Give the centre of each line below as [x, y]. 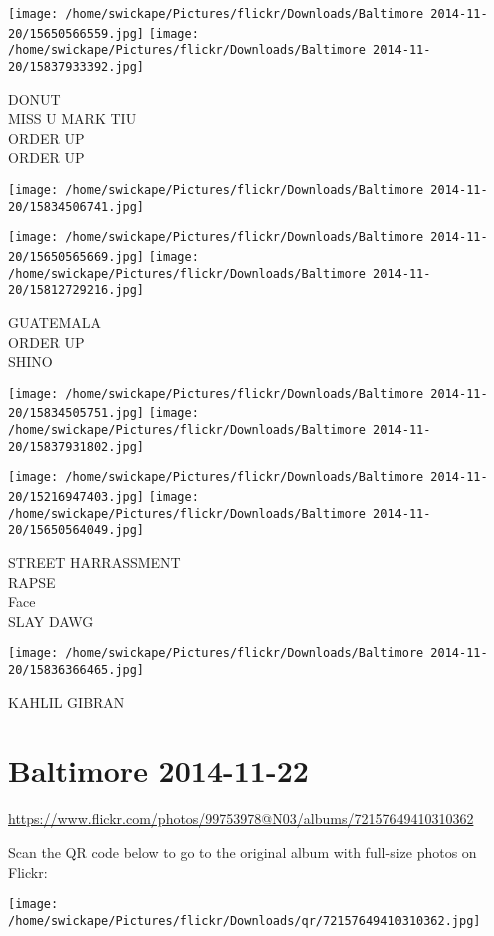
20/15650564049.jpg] [76, 530]
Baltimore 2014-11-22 [158, 770]
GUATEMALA [55, 321]
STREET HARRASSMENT [94, 561]
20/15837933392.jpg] [76, 66]
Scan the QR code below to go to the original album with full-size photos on [242, 851]
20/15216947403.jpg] [76, 497]
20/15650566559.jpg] [76, 33]
